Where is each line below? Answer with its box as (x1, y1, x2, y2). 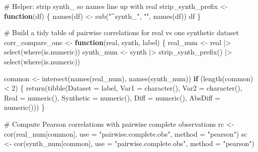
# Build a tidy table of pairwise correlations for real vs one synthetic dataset (4, 27, 239, 38)
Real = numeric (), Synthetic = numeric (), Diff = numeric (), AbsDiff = (4, 92, 220, 102)
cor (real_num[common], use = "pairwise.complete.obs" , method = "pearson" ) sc (4, 128, 247, 139)
